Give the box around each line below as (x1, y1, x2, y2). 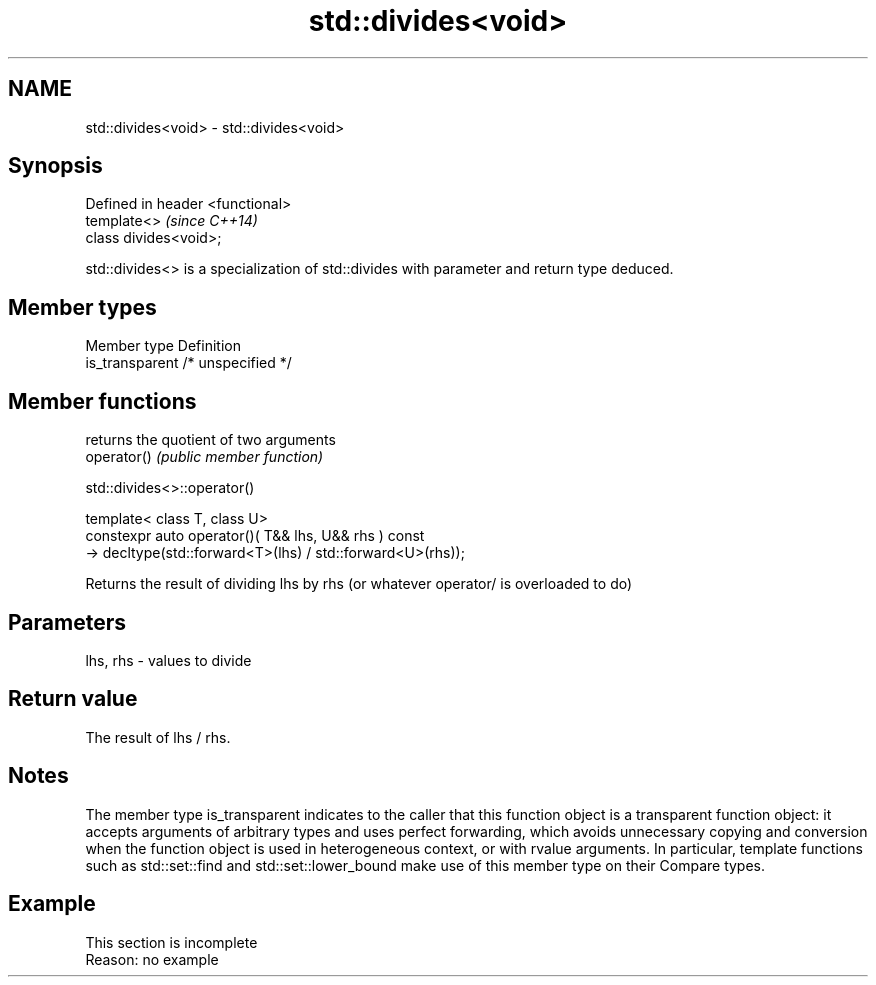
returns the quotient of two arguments (85, 431, 336, 449)
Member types (8, 294, 157, 320)
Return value (8, 686, 138, 712)
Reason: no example (85, 950, 219, 968)
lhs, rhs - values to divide (85, 651, 252, 669)
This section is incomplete (85, 933, 258, 951)
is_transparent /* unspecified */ (85, 354, 292, 372)
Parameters (8, 609, 126, 635)
